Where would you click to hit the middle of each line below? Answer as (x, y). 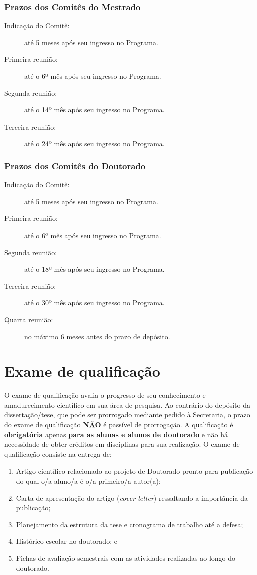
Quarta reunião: (29, 319)
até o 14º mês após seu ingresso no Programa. (94, 110)
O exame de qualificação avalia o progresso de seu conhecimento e (105, 395)
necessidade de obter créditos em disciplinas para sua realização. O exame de (122, 444)
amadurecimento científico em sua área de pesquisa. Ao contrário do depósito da (127, 405)
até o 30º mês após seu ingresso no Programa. (94, 303)
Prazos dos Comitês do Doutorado (75, 165)
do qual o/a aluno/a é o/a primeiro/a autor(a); (88, 481)
